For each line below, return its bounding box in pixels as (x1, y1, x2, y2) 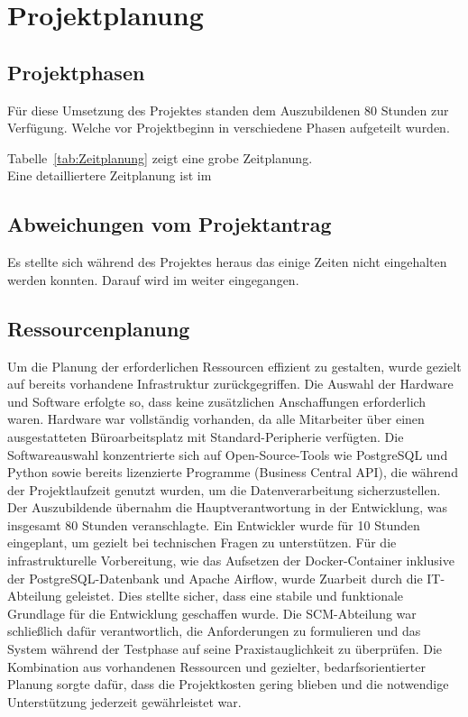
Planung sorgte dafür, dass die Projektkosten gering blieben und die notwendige (7, 675, 449, 694)
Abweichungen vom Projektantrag (7, 210, 332, 238)
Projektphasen (7, 58, 145, 86)
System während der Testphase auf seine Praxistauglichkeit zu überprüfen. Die (7, 639, 443, 658)
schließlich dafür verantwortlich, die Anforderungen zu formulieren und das (7, 621, 421, 640)
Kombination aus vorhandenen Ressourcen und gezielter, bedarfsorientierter (7, 657, 426, 676)
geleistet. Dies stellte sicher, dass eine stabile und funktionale (65, 586, 404, 605)
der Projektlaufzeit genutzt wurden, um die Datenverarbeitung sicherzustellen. (7, 480, 441, 499)
